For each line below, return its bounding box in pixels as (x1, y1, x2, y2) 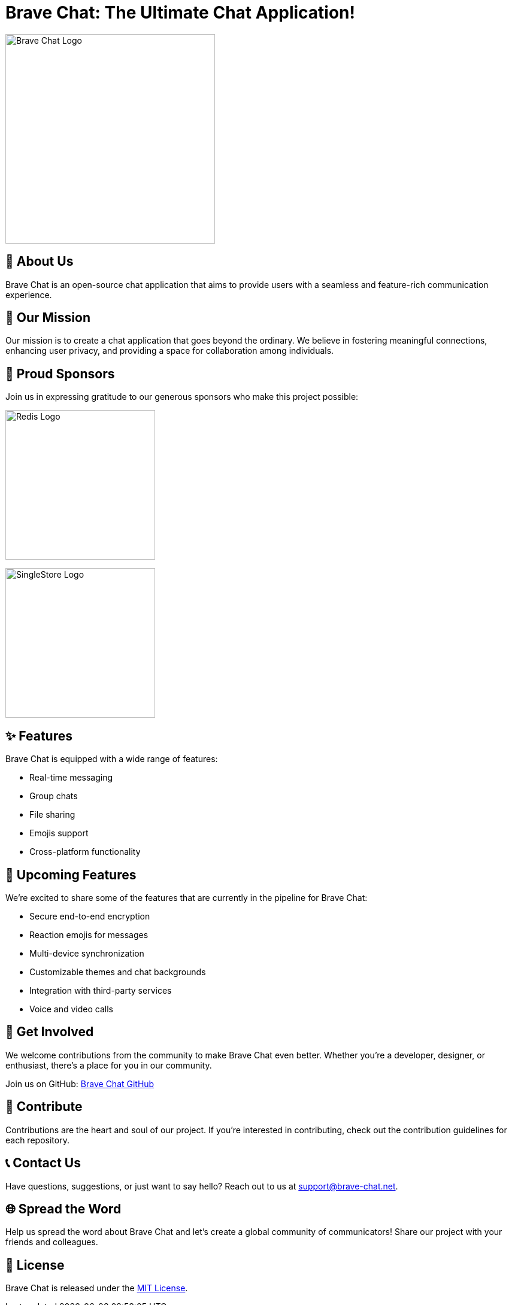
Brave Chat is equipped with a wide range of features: (5, 754, 218, 764)
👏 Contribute (5, 1099, 83, 1115)
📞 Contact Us (5, 1155, 81, 1171)
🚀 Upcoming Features (5, 867, 137, 882)
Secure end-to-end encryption (29, 911, 150, 921)
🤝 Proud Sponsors (5, 366, 115, 381)
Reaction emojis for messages (29, 929, 149, 940)
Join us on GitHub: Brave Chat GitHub (5, 1078, 154, 1089)
